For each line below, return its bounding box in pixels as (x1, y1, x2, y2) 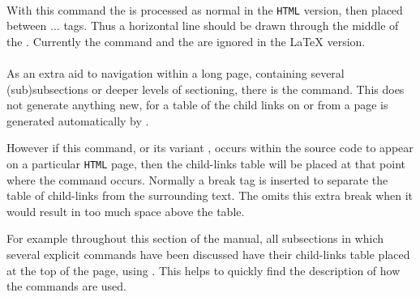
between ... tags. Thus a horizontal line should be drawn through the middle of (6, 17, 399, 34)
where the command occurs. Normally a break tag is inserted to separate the (6, 171, 388, 188)
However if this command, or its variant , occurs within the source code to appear (6, 139, 414, 156)
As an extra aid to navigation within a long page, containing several (6, 65, 345, 82)
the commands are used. (6, 278, 126, 295)
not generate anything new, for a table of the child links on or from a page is (6, 96, 388, 113)
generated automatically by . (6, 112, 149, 129)
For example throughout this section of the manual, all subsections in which (6, 230, 384, 247)
